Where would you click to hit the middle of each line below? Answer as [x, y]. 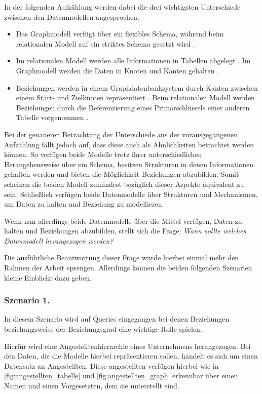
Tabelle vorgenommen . [52, 117]
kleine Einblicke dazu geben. [48, 277]
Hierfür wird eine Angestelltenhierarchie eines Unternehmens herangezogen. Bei [127, 346]
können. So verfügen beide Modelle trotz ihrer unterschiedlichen [103, 154]
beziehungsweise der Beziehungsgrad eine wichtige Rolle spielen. [103, 329]
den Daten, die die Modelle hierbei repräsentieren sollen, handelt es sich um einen [131, 356]
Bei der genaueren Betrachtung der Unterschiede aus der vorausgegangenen [121, 134]
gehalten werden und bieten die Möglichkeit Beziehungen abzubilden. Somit [122, 174]
